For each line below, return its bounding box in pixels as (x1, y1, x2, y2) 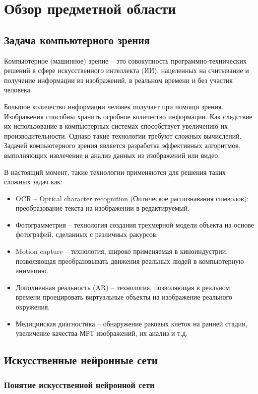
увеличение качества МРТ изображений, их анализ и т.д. (15, 328, 188, 338)
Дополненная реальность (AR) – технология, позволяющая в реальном (15, 282, 230, 292)
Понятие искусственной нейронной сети (4, 378, 155, 391)
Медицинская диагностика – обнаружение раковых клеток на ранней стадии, (15, 318, 248, 328)
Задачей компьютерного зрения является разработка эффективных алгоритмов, (4, 140, 241, 151)
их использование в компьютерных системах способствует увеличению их (4, 121, 228, 131)
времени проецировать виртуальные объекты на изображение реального (15, 292, 233, 302)
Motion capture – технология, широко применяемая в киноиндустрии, (15, 246, 228, 256)
